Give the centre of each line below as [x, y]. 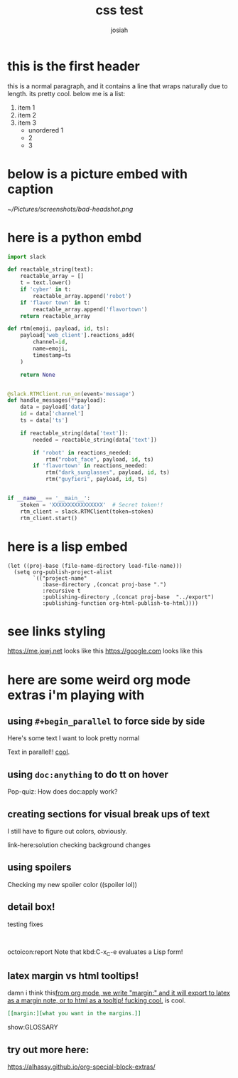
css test [119, 10]
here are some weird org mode [99, 680]
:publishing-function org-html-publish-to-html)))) [120, 603]
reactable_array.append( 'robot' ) [82, 296]
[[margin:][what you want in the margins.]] [74, 1014]
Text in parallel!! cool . [39, 752]
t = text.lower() [46, 283]
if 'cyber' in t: [46, 290]
